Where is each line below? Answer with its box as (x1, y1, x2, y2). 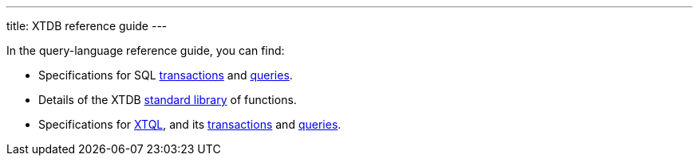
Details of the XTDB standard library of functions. (38, 93, 297, 106)
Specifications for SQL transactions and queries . (38, 68, 293, 82)
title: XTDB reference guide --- (6, 19, 168, 33)
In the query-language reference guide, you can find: (6, 44, 285, 57)
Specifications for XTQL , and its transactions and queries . (38, 118, 342, 131)
